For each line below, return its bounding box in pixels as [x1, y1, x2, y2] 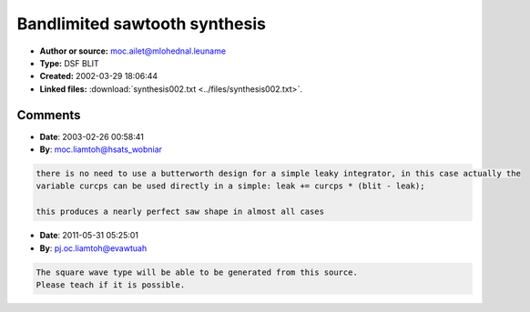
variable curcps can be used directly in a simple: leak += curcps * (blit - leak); [36, 181, 425, 191]
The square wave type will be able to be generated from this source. [36, 267, 359, 277]
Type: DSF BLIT [39, 57, 99, 68]
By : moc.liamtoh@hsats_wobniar [39, 144, 163, 155]
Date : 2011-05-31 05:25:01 [39, 230, 139, 241]
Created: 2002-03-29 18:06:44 [39, 71, 158, 82]
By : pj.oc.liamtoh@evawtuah [39, 242, 148, 254]
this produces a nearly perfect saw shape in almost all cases [36, 206, 325, 217]
